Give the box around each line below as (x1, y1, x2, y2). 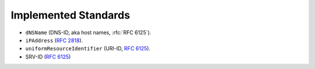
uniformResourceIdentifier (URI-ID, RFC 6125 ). (25, 45, 151, 52)
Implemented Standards (10, 9, 131, 21)
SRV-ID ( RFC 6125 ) (25, 53, 71, 60)
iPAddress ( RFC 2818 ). (25, 37, 83, 43)
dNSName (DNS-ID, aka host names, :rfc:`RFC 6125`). (25, 29, 152, 36)
